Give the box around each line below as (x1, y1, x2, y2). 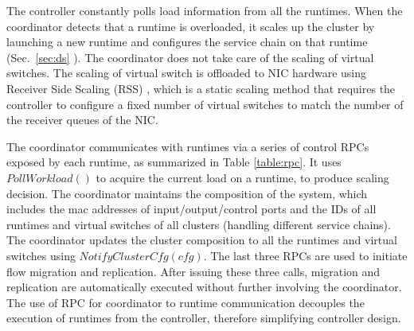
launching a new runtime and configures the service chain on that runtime (6, 33, 368, 50)
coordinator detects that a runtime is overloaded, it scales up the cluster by (6, 18, 375, 34)
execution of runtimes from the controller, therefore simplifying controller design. (6, 310, 401, 326)
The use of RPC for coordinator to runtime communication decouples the (6, 294, 365, 310)
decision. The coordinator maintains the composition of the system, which (6, 185, 368, 201)
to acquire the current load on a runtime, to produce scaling (96, 169, 389, 185)
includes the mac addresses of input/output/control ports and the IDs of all (6, 201, 377, 217)
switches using (6, 247, 76, 263)
